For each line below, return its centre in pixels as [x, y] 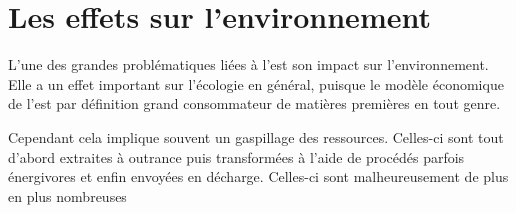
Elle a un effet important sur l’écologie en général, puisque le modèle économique [256, 83]
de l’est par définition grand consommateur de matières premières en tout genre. [254, 103]
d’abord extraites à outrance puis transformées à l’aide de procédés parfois [236, 156]
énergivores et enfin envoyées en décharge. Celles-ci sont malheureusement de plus [258, 176]
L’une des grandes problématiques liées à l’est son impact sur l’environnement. [248, 64]
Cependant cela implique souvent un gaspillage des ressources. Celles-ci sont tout [256, 136]
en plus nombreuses [67, 195]
